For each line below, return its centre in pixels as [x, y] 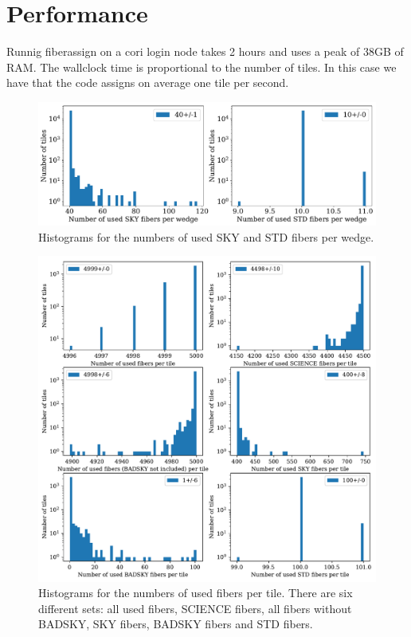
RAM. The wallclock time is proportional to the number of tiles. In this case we [202, 67]
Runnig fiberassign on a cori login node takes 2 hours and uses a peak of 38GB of [205, 51]
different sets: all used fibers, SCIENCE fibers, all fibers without [195, 608]
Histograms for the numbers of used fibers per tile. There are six [196, 593]
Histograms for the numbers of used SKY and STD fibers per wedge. [206, 236]
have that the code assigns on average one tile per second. [148, 83]
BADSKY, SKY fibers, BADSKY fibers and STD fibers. [176, 624]
